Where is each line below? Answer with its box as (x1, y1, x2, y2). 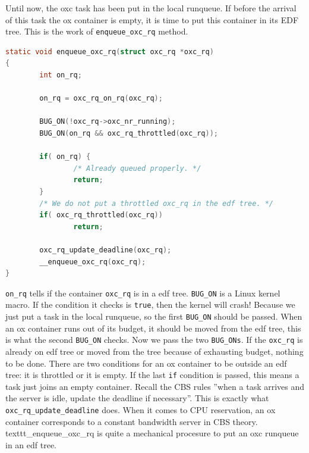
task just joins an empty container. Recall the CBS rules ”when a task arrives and (5, 380, 305, 392)
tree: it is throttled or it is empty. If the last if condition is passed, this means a (5, 368, 299, 381)
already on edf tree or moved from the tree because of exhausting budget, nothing (5, 345, 304, 357)
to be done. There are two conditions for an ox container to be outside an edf (5, 357, 287, 369)
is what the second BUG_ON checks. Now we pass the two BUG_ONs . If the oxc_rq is (5, 333, 303, 346)
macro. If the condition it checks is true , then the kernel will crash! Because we (5, 298, 295, 311)
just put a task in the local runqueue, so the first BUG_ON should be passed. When (5, 310, 302, 323)
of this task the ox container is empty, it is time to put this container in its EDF (5, 13, 299, 26)
